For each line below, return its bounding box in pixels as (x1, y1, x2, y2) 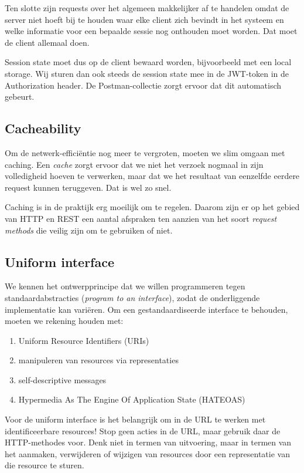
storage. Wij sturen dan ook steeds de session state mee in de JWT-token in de (5, 67, 289, 79)
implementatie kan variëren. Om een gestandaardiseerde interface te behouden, (5, 303, 288, 315)
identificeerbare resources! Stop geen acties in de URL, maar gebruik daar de (5, 424, 281, 437)
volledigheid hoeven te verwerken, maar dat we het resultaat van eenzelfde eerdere (5, 170, 300, 182)
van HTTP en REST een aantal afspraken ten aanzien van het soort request (5, 212, 277, 224)
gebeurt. (5, 90, 35, 103)
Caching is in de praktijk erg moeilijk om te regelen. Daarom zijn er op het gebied (5, 201, 300, 213)
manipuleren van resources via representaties (18, 354, 179, 366)
